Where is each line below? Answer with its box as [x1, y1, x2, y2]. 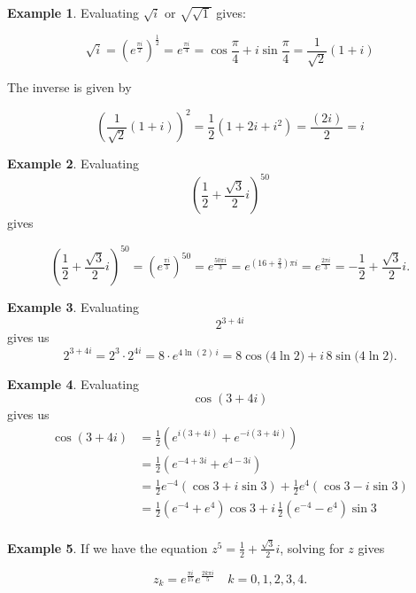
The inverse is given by [7, 78, 132, 97]
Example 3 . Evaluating [7, 298, 140, 316]
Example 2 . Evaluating [7, 154, 140, 173]
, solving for [280, 538, 344, 557]
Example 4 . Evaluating [7, 374, 140, 393]
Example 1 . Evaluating [7, 4, 140, 21]
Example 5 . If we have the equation [7, 538, 208, 557]
